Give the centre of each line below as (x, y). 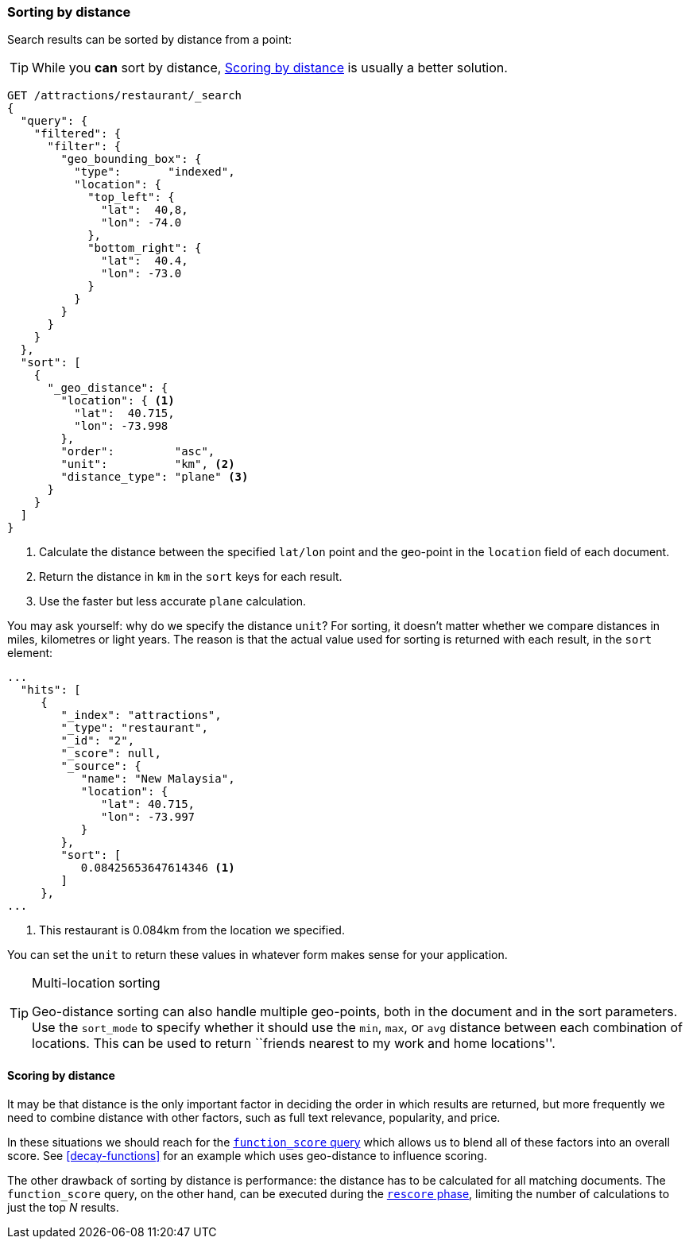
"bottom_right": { (145, 248)
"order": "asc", (138, 452)
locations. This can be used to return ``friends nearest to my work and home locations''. (294, 1044)
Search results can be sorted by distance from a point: (150, 40)
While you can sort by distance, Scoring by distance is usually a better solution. (270, 68)
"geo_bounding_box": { (131, 159)
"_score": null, (111, 754)
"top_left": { (131, 197)
